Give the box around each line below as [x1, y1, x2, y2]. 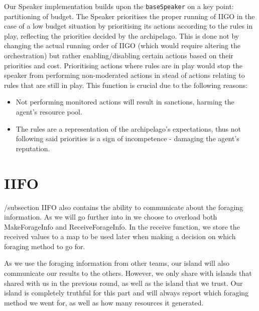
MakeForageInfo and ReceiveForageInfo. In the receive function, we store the [4, 221, 240, 232]
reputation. [16, 143, 50, 153]
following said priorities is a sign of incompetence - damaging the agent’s [16, 133, 239, 144]
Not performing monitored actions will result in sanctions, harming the [16, 96, 234, 107]
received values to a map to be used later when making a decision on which [4, 231, 236, 242]
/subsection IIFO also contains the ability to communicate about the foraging [4, 201, 243, 212]
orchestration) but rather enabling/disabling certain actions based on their [4, 50, 233, 61]
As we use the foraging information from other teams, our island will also [4, 258, 229, 268]
